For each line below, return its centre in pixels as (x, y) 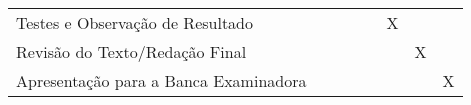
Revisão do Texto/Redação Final (131, 51)
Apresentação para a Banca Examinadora (161, 80)
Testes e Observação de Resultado (135, 22)
